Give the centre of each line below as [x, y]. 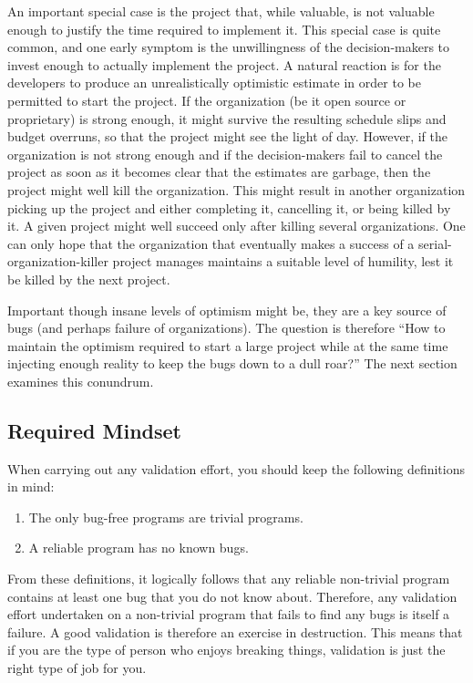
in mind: [31, 486]
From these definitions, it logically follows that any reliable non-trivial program [229, 579]
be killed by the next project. [89, 279]
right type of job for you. [77, 668]
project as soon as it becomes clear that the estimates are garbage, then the [219, 172]
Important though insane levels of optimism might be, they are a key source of [227, 310]
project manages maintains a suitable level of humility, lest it [283, 261]
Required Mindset [94, 430]
